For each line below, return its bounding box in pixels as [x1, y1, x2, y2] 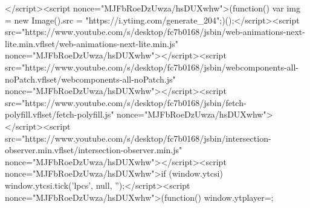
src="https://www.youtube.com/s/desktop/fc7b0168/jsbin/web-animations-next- [5, 25, 305, 38]
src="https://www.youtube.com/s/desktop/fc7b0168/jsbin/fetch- [5, 96, 247, 109]
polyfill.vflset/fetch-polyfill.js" [5, 108, 114, 121]
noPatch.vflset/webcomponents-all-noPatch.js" [5, 72, 176, 85]
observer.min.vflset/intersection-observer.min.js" [5, 143, 182, 156]
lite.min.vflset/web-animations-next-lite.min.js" [5, 37, 179, 49]
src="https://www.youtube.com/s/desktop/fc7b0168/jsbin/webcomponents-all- [5, 60, 299, 73]
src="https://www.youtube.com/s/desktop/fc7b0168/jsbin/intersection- [5, 131, 271, 144]
